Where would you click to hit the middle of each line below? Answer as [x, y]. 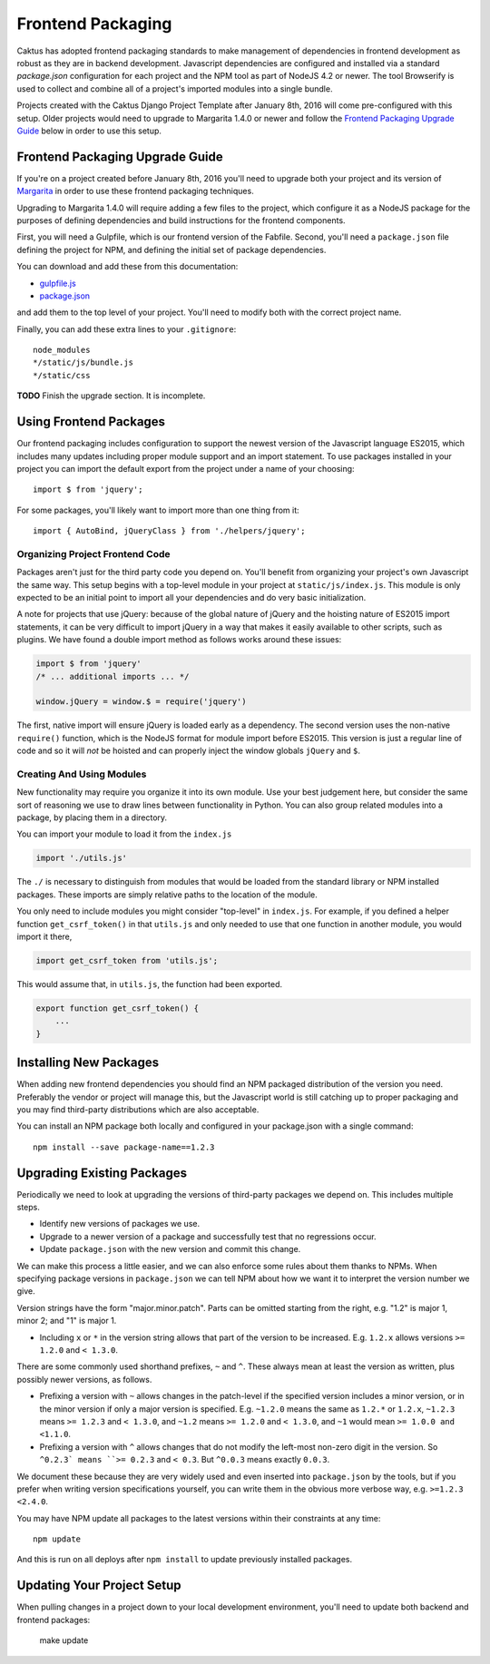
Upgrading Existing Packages [102, 1173]
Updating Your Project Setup [99, 1586]
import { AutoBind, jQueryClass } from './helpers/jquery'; [169, 531]
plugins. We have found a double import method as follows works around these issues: [179, 640]
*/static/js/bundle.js [83, 362]
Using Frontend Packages [91, 422]
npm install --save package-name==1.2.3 [124, 1147]
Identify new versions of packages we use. [119, 1224]
